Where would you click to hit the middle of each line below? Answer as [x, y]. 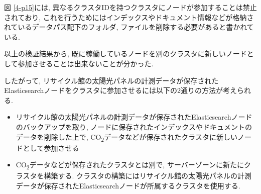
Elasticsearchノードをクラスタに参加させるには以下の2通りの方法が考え [121, 90]
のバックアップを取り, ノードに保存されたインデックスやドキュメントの [134, 126]
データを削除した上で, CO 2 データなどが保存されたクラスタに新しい [126, 137]
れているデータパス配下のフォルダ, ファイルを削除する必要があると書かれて [129, 27]
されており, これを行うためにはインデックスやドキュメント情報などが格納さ [129, 17]
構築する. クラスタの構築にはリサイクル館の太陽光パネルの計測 [148, 176]
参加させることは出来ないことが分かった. [86, 63]
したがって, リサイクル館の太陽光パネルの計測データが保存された [111, 80]
